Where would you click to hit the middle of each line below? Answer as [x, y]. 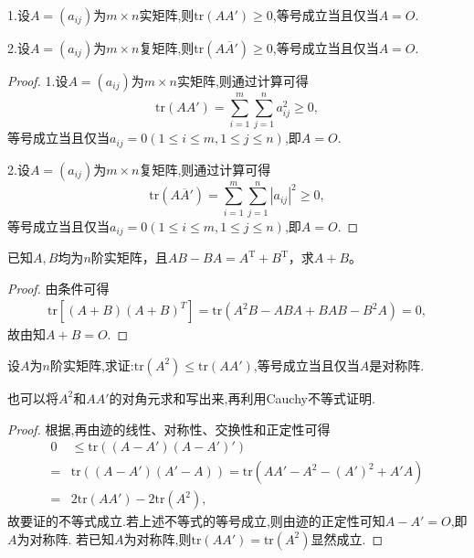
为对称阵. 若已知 [66, 538]
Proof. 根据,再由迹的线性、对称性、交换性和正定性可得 [169, 429]
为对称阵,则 [158, 538]
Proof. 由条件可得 [58, 288]
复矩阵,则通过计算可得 [205, 169]
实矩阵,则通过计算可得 [242, 80]
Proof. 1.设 [38, 80]
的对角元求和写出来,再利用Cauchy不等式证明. [242, 397]
